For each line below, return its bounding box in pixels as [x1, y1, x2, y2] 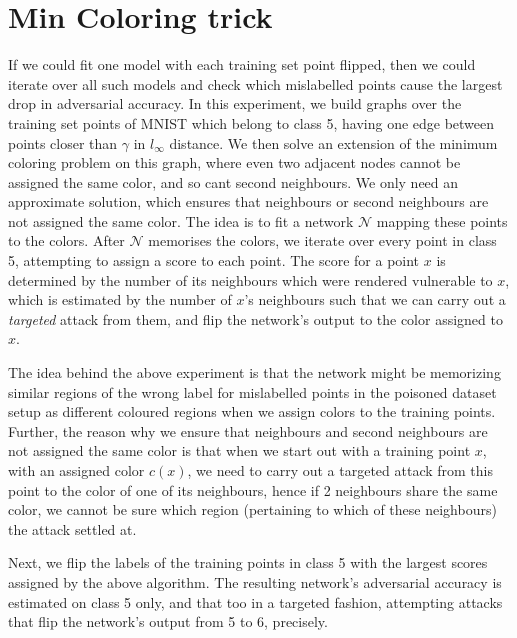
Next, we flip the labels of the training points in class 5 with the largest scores [8, 552, 488, 573]
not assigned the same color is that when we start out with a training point [8, 440, 471, 461]
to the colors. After [8, 230, 125, 251]
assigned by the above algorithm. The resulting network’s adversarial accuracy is [8, 571, 502, 592]
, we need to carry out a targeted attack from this [187, 460, 493, 480]
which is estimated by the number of [8, 289, 232, 310]
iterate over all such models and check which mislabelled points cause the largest [8, 73, 503, 94]
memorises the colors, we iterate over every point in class [148, 230, 497, 251]
